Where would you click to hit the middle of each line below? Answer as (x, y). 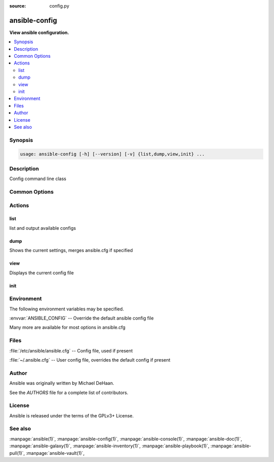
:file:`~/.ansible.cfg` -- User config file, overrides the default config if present (90, 360)
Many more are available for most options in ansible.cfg (67, 328)
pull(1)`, (17, 453)
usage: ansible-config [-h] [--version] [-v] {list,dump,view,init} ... (112, 154)
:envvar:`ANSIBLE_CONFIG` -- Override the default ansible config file (82, 318)
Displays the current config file (42, 273)
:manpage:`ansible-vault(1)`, (55, 453)
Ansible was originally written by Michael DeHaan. (62, 383)
